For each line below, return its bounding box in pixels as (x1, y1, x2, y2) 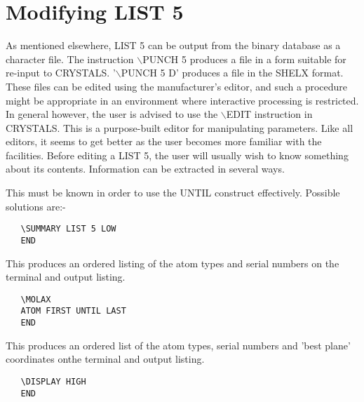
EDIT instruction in (226, 107, 313, 121)
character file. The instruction (6, 51, 134, 66)
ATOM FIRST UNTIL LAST (20, 306, 126, 316)
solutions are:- (6, 199, 66, 213)
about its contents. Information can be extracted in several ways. (6, 161, 285, 176)
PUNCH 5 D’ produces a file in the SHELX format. (121, 65, 344, 80)
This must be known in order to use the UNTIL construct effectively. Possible (6, 185, 340, 200)
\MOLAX (20, 294, 51, 304)
